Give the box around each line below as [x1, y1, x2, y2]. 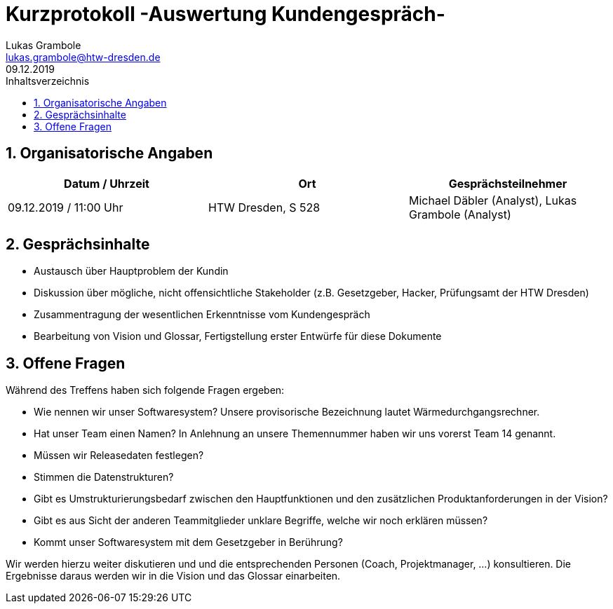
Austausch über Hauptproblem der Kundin [34, 265, 229, 278]
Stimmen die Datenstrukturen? [34, 471, 174, 484]
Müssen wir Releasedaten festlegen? [34, 449, 204, 462]
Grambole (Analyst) [408, 207, 511, 221]
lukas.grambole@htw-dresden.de [6, 50, 161, 63]
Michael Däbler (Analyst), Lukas [408, 193, 577, 207]
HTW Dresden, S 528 [208, 200, 321, 214]
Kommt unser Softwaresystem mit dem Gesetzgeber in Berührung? [34, 536, 343, 549]
